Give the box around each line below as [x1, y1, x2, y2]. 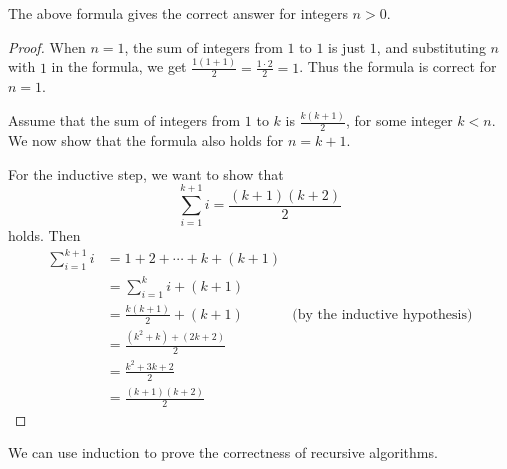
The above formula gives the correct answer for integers [8, 3, 348, 23]
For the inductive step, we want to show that [8, 163, 284, 184]
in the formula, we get [51, 56, 187, 77]
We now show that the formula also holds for [8, 130, 284, 151]
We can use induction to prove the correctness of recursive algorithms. [8, 442, 438, 463]
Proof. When [8, 36, 86, 57]
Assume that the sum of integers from [8, 110, 241, 131]
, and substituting [376, 36, 486, 57]
